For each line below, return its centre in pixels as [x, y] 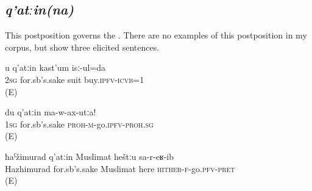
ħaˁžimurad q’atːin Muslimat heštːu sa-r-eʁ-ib [90, 156]
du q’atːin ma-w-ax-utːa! [51, 112]
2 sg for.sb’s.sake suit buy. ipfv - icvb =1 [75, 79]
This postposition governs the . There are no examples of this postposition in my [156, 35]
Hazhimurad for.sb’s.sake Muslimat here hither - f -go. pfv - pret [120, 168]
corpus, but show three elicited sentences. [82, 47]
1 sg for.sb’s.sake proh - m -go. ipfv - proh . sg [79, 124]
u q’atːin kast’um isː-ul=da [55, 67]
